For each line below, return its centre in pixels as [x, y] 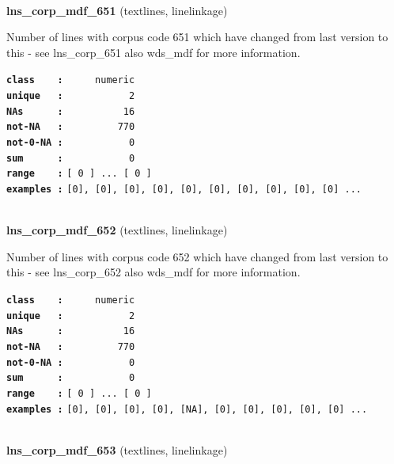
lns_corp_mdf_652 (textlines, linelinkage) [117, 230]
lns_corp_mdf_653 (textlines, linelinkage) [117, 449]
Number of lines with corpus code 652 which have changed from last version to [197, 256]
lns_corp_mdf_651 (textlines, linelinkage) [117, 10]
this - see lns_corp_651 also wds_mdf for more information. [153, 52]
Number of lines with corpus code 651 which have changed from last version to [197, 37]
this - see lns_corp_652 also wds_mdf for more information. [153, 272]
